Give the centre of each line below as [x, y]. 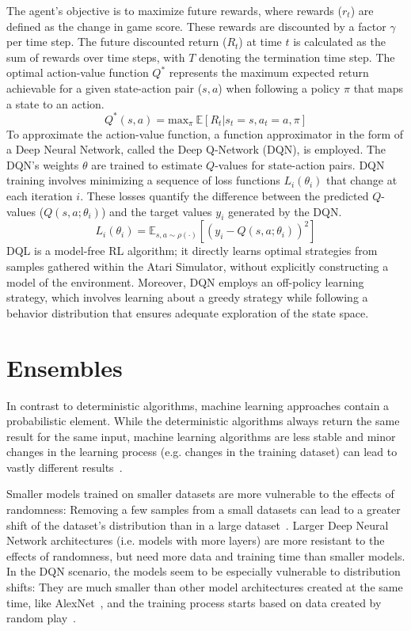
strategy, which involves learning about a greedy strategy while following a [187, 297]
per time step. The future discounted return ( [117, 42]
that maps [378, 87]
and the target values [160, 211]
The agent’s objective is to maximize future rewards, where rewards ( [174, 10]
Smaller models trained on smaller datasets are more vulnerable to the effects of [200, 494]
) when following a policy [279, 87]
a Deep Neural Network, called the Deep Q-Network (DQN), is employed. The [196, 149]
